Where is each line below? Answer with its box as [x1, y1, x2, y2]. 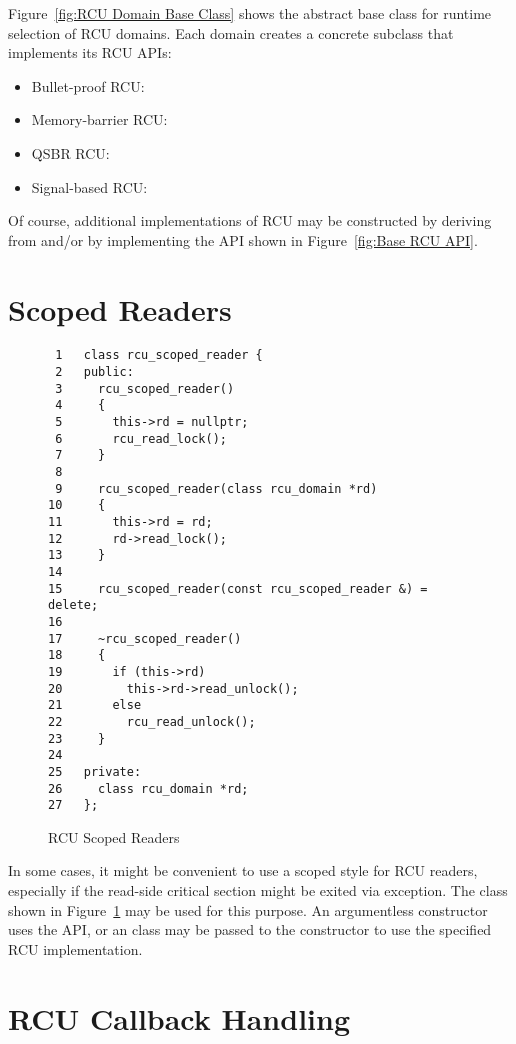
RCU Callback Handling [8, 997, 350, 1038]
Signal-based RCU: [31, 176, 148, 197]
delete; [48, 598, 99, 613]
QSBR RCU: [31, 142, 110, 163]
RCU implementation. [8, 938, 143, 959]
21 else [48, 698, 142, 713]
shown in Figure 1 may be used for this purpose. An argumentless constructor [8, 899, 488, 920]
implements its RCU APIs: [8, 42, 172, 63]
